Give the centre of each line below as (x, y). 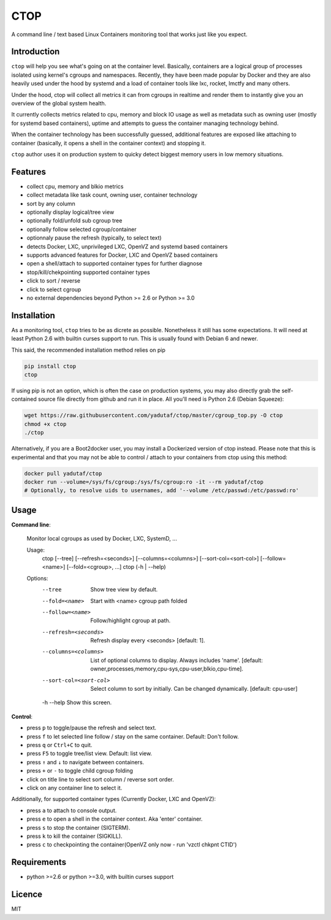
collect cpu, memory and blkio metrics (75, 186)
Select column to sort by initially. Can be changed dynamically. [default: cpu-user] (194, 689)
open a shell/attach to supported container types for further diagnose (114, 264)
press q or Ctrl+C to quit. (59, 745)
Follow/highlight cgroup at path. (131, 621)
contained (24, 399)
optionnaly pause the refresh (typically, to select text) (94, 238)
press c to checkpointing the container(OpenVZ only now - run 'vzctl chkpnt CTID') (132, 845)
